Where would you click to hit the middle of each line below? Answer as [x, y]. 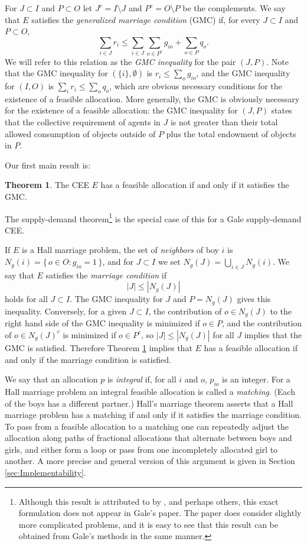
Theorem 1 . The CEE [47, 185]
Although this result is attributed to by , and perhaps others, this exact [148, 501]
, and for [118, 262]
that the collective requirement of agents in [83, 122]
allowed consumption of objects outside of [80, 133]
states [282, 110]
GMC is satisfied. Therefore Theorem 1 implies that [99, 347]
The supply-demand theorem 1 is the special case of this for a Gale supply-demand [153, 218]
